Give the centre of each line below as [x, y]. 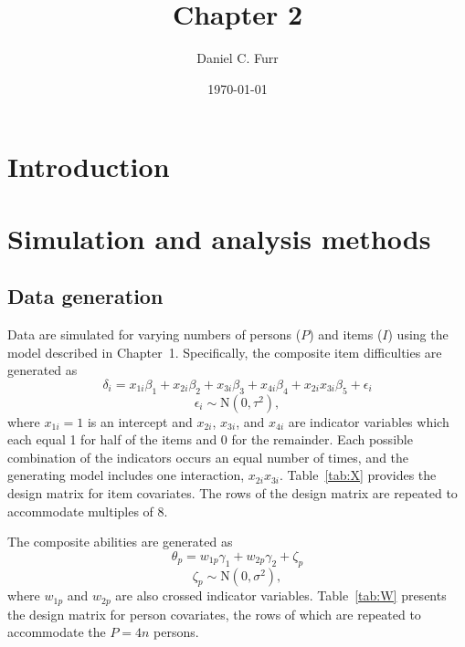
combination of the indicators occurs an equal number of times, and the [208, 457]
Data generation [85, 296]
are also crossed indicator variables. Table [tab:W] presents [281, 595]
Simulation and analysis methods [219, 238]
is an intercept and [140, 421]
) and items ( [346, 334]
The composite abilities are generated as [120, 542]
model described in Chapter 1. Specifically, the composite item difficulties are [225, 352]
